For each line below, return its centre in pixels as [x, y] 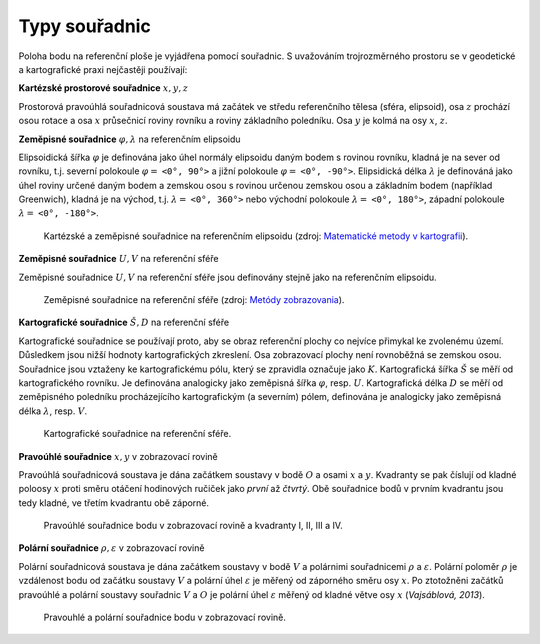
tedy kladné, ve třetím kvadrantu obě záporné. [114, 502]
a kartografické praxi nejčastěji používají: [103, 69]
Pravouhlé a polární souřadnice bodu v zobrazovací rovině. [165, 617]
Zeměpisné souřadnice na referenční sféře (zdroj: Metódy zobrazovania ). [194, 300]
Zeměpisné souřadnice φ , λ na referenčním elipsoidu [129, 139]
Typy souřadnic [85, 26]
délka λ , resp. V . [53, 411]
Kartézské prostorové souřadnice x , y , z [103, 88]
